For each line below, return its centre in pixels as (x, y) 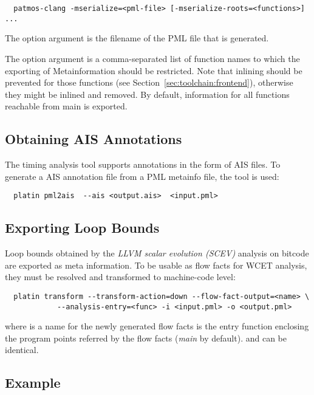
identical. (22, 350)
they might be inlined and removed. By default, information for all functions (147, 94)
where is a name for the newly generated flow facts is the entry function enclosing (157, 326)
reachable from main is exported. (66, 106)
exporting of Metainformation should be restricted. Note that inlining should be (154, 70)
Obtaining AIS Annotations (94, 139)
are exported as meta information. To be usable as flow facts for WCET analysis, (156, 265)
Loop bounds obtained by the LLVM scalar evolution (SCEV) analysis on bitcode (157, 253)
